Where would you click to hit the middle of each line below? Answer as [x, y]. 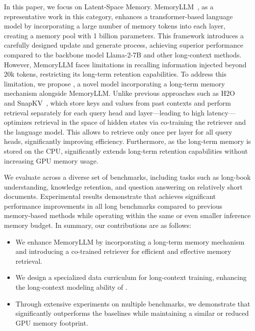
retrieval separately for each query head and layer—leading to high [104, 112]
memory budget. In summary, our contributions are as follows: [98, 225]
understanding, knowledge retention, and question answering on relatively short [123, 186]
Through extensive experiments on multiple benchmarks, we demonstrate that [133, 303]
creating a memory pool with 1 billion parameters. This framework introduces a [124, 35]
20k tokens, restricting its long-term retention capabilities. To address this [115, 74]
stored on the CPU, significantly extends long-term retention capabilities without [126, 151]
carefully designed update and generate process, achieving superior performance [124, 45]
